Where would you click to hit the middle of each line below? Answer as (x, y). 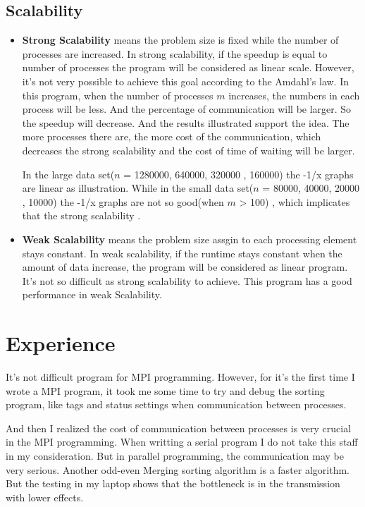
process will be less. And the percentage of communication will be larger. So (187, 109)
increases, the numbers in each (294, 95)
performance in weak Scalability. (92, 294)
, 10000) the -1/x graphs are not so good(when (123, 201)
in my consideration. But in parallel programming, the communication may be (175, 455)
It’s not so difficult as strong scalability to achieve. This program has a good (187, 280)
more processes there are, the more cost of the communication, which (172, 136)
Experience (61, 343)
